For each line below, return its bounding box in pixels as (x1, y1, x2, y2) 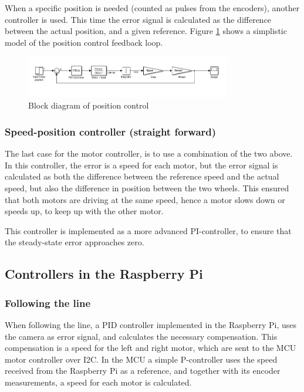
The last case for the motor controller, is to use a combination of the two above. (5, 147, 293, 160)
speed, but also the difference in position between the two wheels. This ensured (5, 182, 289, 194)
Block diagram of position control (28, 99, 149, 111)
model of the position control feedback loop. (5, 36, 163, 48)
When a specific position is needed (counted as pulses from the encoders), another (5, 2, 300, 13)
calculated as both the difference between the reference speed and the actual (5, 170, 279, 183)
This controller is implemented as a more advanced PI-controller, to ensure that (5, 224, 292, 236)
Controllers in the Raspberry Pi (5, 265, 203, 283)
